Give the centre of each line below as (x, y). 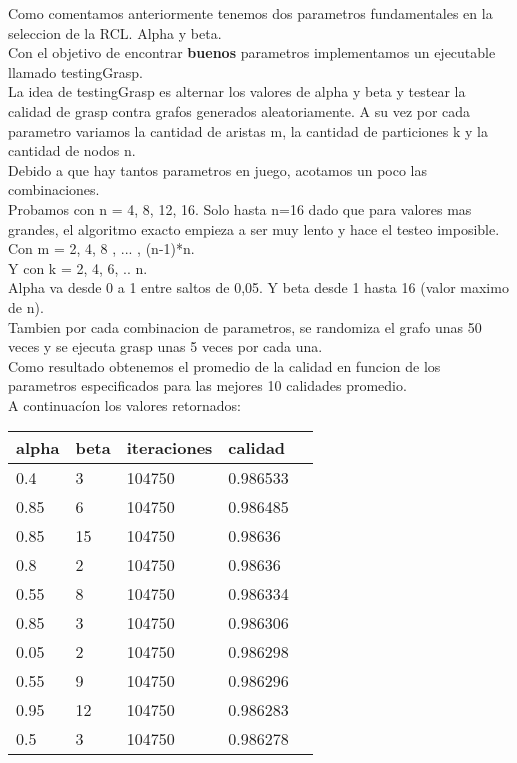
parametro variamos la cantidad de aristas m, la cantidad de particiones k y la (248, 130)
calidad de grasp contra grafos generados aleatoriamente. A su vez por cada (239, 110)
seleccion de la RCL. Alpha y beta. (115, 32)
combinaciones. (54, 189)
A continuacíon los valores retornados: (124, 404)
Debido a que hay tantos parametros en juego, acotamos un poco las (218, 169)
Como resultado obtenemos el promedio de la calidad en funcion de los (224, 365)
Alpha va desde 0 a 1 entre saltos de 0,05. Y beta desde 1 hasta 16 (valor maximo (258, 287)
